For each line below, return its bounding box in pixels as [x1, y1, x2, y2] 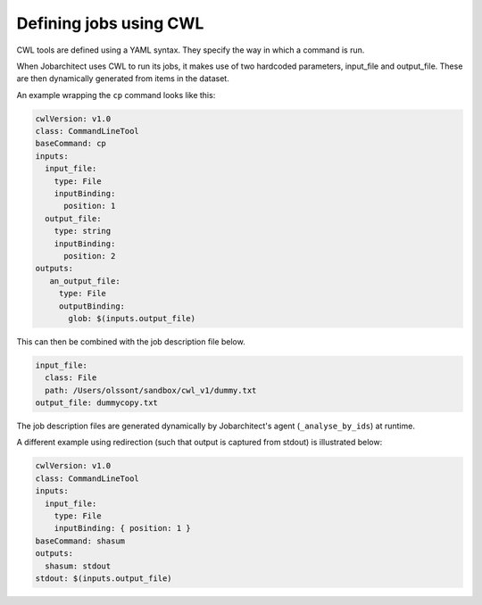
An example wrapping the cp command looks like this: [16, 89, 216, 100]
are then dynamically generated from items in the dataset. [16, 73, 229, 84]
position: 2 [63, 251, 116, 261]
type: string [54, 226, 112, 236]
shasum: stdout [45, 560, 112, 571]
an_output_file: [49, 276, 120, 286]
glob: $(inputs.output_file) [68, 313, 196, 323]
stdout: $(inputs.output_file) [35, 573, 173, 584]
